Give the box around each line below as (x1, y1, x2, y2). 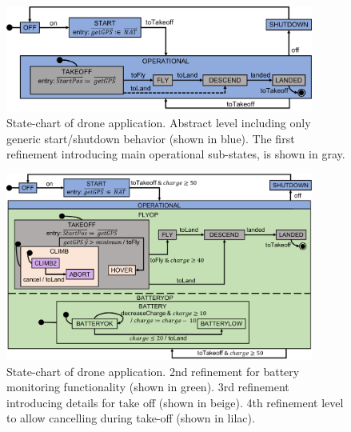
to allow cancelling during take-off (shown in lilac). (6, 410, 255, 426)
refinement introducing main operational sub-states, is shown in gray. (6, 146, 345, 162)
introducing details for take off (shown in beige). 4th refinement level (6, 394, 344, 410)
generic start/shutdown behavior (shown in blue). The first (6, 130, 295, 146)
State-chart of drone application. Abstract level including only (6, 114, 311, 131)
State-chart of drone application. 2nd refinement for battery (6, 362, 300, 379)
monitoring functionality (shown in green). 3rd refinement (6, 378, 289, 395)
